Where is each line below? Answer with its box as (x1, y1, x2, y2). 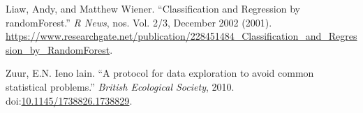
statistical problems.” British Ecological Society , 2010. (6, 79, 235, 93)
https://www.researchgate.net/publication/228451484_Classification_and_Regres (6, 29, 357, 43)
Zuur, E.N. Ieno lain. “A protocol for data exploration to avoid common (6, 66, 314, 80)
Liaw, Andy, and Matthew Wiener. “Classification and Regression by (6, 1, 300, 15)
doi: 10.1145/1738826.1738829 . (6, 93, 133, 107)
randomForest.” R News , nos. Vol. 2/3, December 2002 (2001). (6, 15, 272, 29)
